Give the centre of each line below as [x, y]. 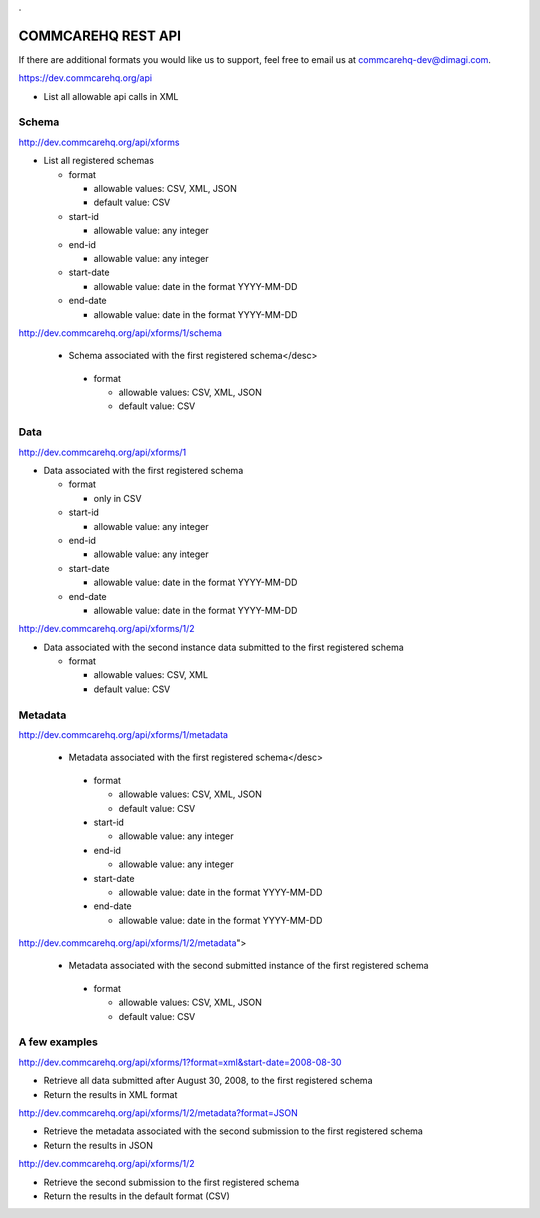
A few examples [58, 1042]
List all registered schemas [99, 161]
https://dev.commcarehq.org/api [85, 78]
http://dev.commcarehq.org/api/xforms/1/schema [120, 332]
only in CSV [117, 498]
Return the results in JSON [98, 1145]
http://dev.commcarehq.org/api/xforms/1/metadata [123, 734]
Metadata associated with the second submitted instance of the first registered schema [248, 966]
